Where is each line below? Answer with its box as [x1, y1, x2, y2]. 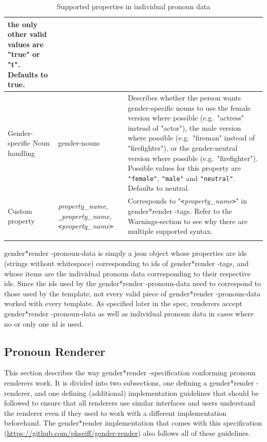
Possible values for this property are [127, 163, 241, 173]
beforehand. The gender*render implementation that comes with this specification [4, 417, 262, 428]
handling [8, 147, 35, 158]
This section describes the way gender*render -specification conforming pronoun [4, 367, 256, 378]
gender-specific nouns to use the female [127, 102, 251, 113]
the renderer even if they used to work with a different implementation [4, 407, 227, 418]
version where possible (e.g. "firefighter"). [127, 152, 258, 163]
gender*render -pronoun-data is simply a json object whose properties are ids [4, 248, 247, 258]
